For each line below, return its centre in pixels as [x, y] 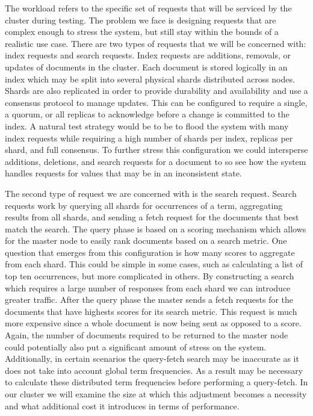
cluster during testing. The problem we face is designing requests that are [141, 20]
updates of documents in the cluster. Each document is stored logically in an [146, 67]
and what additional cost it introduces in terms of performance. [122, 405]
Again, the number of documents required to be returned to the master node [147, 335]
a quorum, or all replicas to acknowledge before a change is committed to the [147, 114]
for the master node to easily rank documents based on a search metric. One [146, 241]
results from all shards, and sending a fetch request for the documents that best [152, 217]
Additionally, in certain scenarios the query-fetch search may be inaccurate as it [152, 359]
